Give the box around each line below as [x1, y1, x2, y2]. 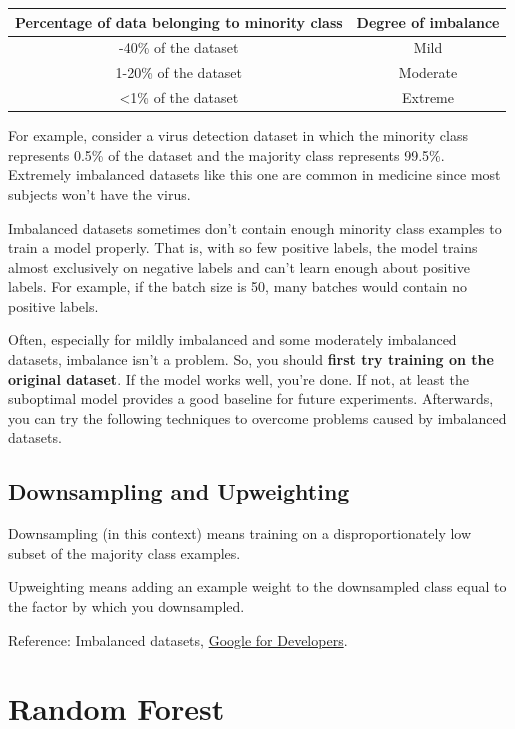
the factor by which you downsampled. [8, 596, 245, 617]
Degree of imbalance [356, 11, 500, 32]
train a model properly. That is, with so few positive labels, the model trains [8, 237, 478, 258]
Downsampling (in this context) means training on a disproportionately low [8, 523, 472, 544]
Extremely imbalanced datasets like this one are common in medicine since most [8, 164, 501, 185]
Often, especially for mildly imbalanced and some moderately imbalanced [8, 329, 457, 350]
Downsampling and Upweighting [8, 476, 350, 507]
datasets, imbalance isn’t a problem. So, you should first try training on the [8, 349, 494, 370]
